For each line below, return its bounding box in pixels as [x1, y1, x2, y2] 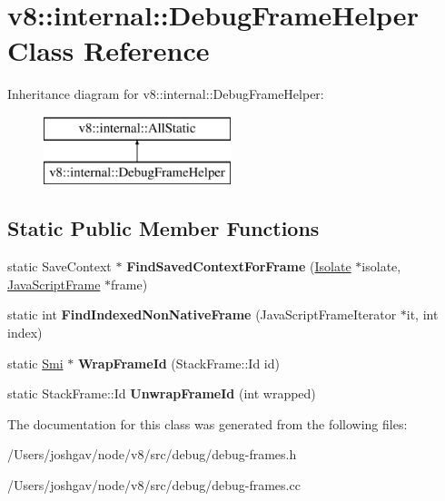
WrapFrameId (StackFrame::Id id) [77, 353, 280, 372]
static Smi [7, 353, 64, 372]
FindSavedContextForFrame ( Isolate [126, 257, 351, 276]
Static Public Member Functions [7, 214, 320, 242]
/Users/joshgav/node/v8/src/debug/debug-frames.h [7, 445, 297, 464]
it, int [406, 305, 439, 324]
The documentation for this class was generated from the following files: [7, 414, 408, 433]
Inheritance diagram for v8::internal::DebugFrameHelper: [7, 84, 324, 103]
